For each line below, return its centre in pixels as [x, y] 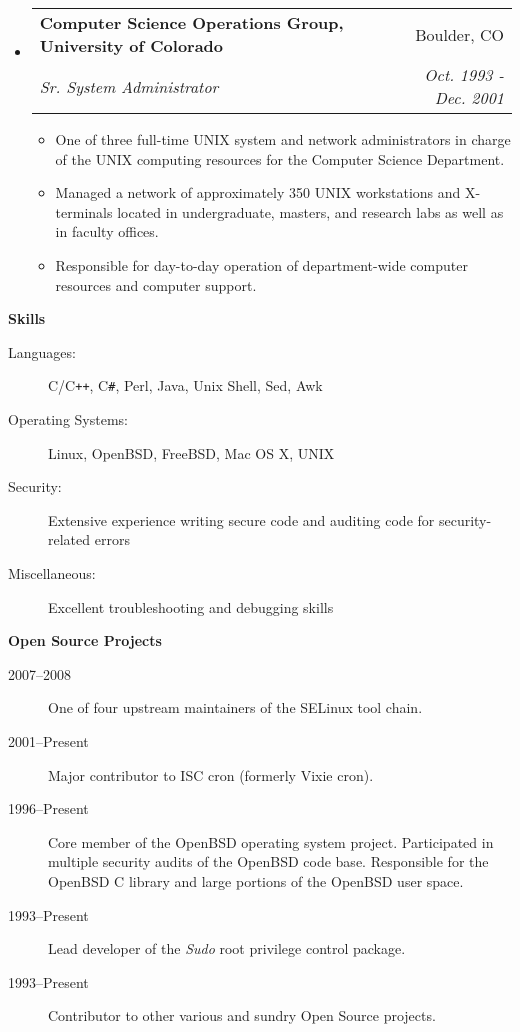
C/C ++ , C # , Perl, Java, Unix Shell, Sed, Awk [185, 385]
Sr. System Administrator [129, 86]
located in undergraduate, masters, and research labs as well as [310, 211]
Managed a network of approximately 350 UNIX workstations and [258, 192]
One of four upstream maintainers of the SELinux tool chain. [235, 707]
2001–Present [48, 740]
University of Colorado [131, 45]
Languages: [42, 351]
